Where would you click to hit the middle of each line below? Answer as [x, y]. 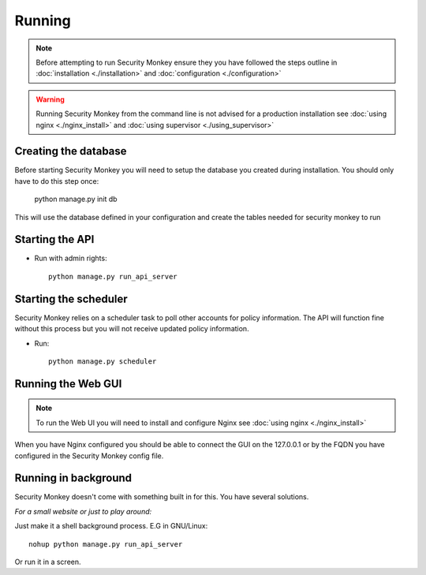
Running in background [73, 478]
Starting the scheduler [71, 299]
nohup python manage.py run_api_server [106, 544]
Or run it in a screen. [48, 562]
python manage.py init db [76, 199]
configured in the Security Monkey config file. [89, 456]
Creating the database [71, 151]
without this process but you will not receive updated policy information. [132, 329]
